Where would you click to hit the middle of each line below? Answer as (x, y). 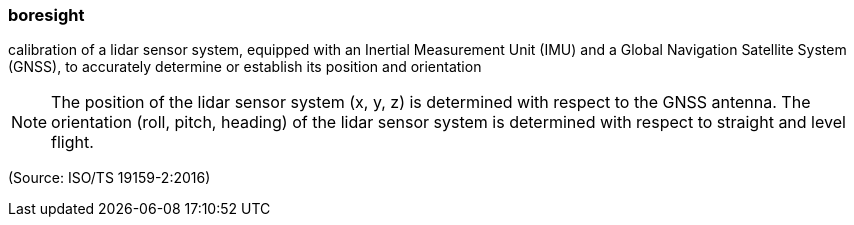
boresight (46, 15)
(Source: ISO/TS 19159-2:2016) (109, 178)
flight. (72, 142)
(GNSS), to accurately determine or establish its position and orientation (245, 67)
